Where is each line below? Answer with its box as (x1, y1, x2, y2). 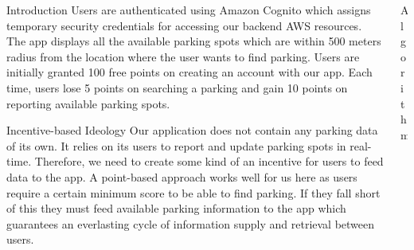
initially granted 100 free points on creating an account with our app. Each (6, 64, 373, 80)
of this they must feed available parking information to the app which (6, 200, 346, 217)
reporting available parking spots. (6, 95, 170, 111)
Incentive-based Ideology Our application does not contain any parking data (6, 122, 378, 139)
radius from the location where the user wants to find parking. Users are (6, 48, 360, 64)
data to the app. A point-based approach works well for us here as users (6, 168, 357, 185)
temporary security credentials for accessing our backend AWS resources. (6, 17, 362, 33)
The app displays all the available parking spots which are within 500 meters (6, 33, 381, 49)
